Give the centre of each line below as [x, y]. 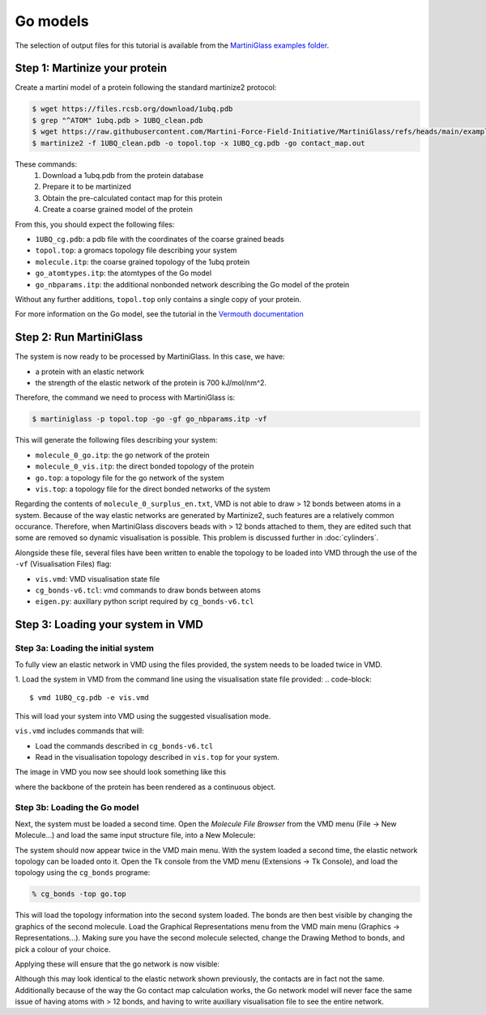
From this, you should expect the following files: [95, 224]
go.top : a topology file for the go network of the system [130, 478]
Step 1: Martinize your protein [91, 68]
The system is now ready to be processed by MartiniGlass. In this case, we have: [150, 357]
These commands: [46, 164]
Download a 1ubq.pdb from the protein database [123, 175]
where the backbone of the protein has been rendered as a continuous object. [145, 787]
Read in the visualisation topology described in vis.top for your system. [157, 757]
